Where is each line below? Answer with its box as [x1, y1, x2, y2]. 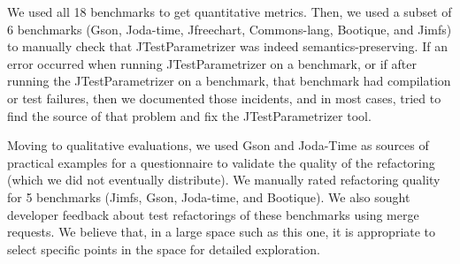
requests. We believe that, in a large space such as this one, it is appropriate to [7, 223, 436, 241]
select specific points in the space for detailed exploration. [7, 239, 320, 258]
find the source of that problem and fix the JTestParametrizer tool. [7, 106, 372, 124]
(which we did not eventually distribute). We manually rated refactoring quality [7, 170, 441, 189]
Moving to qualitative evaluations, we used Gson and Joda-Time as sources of [7, 136, 429, 155]
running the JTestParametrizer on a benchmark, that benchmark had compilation [7, 72, 451, 90]
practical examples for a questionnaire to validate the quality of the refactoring [7, 153, 435, 171]
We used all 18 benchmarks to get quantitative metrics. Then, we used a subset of [7, 3, 452, 20]
